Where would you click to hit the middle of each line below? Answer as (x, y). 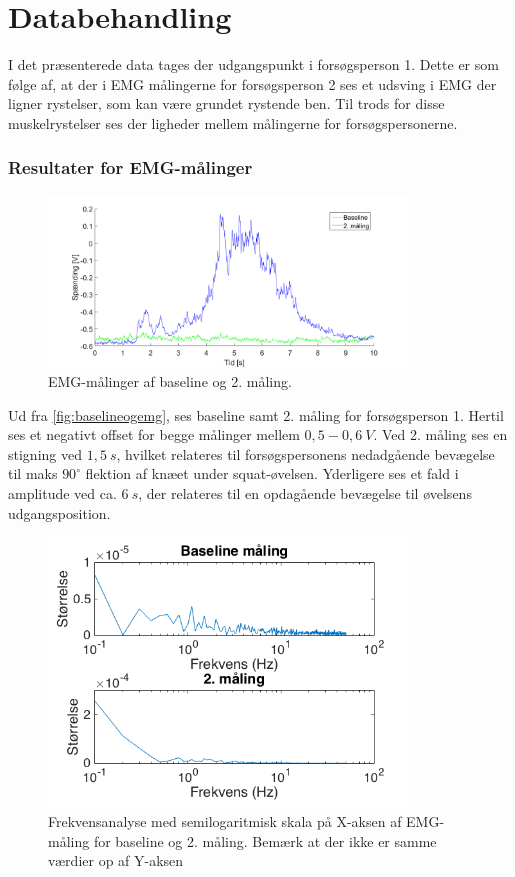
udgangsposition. (59, 512)
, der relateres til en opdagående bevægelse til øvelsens (305, 493)
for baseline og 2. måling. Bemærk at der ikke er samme (265, 840)
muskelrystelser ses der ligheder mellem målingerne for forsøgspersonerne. (233, 122)
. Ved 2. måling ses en (440, 434)
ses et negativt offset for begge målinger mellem (154, 434)
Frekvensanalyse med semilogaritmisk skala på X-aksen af (225, 821)
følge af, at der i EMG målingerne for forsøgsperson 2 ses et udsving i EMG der (252, 83)
